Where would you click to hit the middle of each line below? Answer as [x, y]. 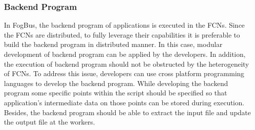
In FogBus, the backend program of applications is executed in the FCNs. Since [125, 25]
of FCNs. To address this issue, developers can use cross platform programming [124, 73]
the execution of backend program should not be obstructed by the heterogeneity [127, 64]
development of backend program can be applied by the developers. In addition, [125, 54]
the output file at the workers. [50, 122]
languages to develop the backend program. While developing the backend [116, 83]
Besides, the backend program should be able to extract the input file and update [127, 112]
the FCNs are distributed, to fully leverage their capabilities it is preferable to [122, 34]
